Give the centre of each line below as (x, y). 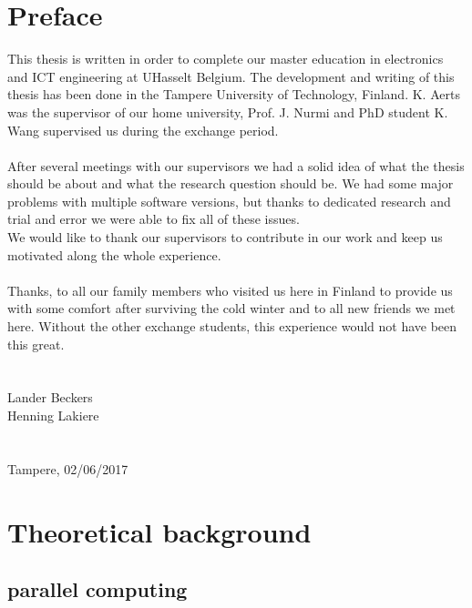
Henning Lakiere (53, 415)
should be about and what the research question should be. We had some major (231, 183)
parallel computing (97, 589)
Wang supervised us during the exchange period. (143, 130)
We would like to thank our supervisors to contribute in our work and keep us (225, 237)
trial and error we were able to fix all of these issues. (154, 219)
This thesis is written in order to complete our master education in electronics (226, 59)
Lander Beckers (50, 397)
